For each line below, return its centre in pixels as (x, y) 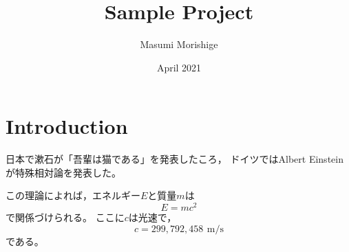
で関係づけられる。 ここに (65, 217)
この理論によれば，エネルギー (73, 195)
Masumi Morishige (179, 44)
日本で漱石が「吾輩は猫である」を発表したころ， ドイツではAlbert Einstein (174, 159)
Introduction (67, 126)
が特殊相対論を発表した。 (63, 172)
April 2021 (179, 67)
